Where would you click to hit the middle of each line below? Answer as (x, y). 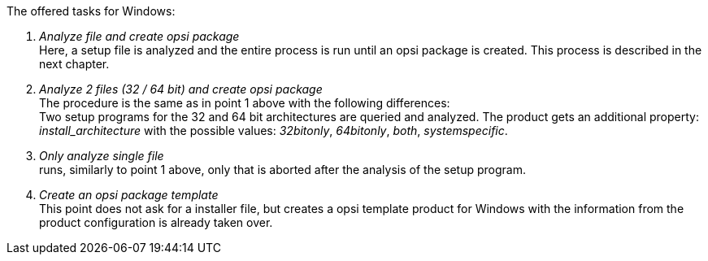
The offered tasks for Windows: (91, 11)
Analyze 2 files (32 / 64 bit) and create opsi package (181, 89)
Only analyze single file (102, 156)
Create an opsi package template (129, 195)
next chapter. (74, 64)
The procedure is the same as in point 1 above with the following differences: (245, 103)
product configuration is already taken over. (156, 222)
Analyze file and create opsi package (139, 36)
